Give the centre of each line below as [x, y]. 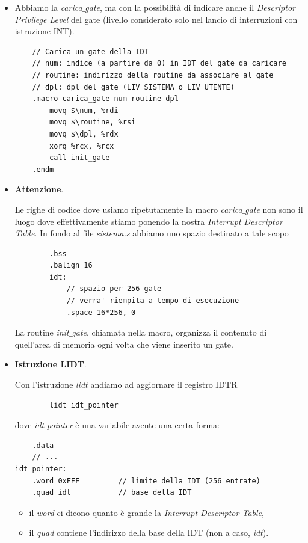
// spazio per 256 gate [114, 289]
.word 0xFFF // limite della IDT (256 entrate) [146, 481]
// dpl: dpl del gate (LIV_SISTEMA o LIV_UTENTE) [133, 87]
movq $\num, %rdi [84, 110]
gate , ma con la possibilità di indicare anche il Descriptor [190, 7]
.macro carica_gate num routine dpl [105, 99]
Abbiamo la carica [48, 7]
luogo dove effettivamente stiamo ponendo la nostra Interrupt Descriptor [149, 221]
